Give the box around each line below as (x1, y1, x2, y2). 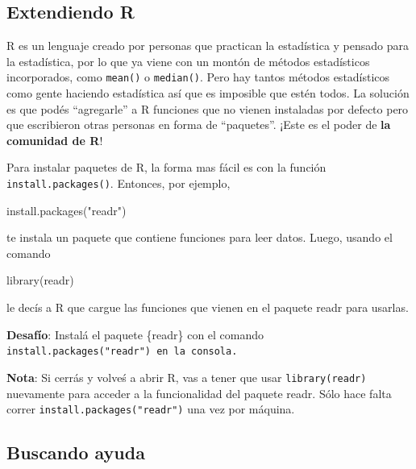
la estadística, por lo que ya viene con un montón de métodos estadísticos (6, 52, 370, 69)
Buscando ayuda (6, 440, 145, 465)
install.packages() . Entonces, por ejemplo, (6, 175, 231, 192)
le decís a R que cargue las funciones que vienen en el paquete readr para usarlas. (6, 299, 409, 316)
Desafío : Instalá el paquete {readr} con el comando (6, 326, 264, 342)
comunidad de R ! (6, 131, 103, 148)
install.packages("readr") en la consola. (6, 346, 238, 358)
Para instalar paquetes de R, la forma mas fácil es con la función (6, 159, 327, 176)
